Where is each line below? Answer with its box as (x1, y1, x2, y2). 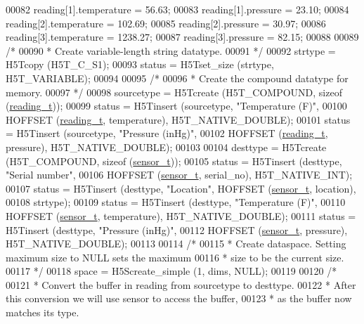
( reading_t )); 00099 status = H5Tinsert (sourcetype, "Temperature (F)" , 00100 (6, 98, 347, 113)
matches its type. (6, 305, 79, 320)
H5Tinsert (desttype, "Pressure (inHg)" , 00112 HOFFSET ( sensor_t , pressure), (6, 222, 348, 237)
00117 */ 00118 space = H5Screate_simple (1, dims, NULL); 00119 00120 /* (6, 264, 337, 278)
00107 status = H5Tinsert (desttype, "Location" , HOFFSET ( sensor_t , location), (6, 181, 356, 195)
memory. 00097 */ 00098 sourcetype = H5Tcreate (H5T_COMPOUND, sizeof (6, 84, 342, 99)
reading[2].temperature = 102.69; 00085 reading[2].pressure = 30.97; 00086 (6, 15, 326, 30)
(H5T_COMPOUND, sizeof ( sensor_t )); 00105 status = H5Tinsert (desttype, (6, 153, 342, 168)
